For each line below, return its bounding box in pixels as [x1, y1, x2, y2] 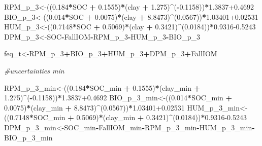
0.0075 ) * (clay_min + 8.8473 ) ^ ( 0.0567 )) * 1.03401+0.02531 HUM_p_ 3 [4, 102, 223, 113]
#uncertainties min [4, 65, 64, 76]
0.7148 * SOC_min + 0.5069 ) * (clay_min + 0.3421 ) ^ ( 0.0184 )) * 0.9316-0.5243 [9, 112, 247, 123]
